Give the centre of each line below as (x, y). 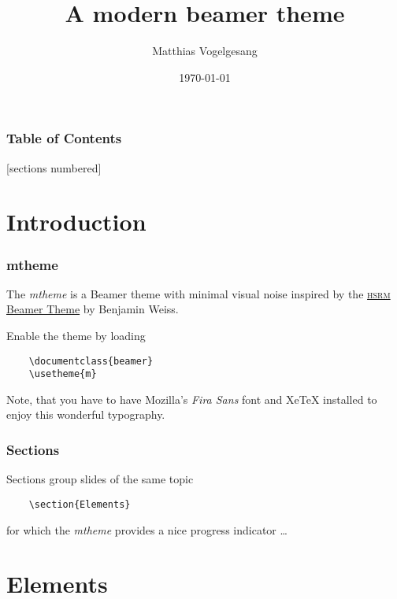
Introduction (76, 222)
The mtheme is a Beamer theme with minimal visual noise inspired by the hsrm (198, 293)
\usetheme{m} (63, 374)
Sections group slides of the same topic (100, 479)
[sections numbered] (54, 167)
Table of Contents (64, 138)
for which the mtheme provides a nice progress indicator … (147, 529)
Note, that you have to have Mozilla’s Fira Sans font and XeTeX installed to (192, 399)
